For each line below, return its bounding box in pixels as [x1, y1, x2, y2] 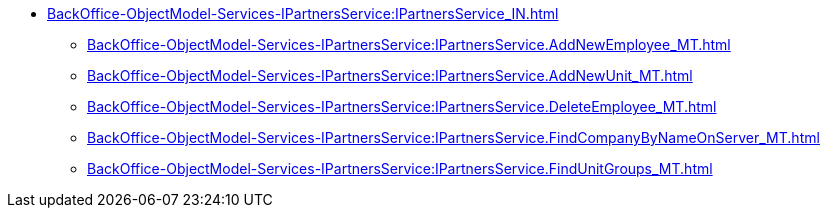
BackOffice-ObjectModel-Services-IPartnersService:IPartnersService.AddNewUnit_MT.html [87, 67, 693, 84]
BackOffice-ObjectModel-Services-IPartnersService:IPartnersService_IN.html [47, 5, 559, 22]
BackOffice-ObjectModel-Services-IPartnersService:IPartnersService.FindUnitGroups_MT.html [87, 160, 713, 177]
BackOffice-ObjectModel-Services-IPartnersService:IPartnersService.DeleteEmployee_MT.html [87, 98, 717, 115]
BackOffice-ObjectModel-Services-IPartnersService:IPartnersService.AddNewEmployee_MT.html [87, 36, 731, 53]
